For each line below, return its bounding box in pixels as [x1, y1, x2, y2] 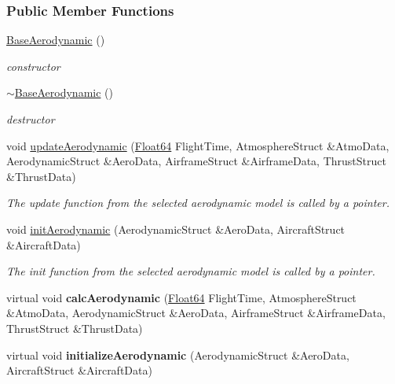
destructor [6, 111, 55, 127]
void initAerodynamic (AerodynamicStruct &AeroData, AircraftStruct [6, 220, 346, 237]
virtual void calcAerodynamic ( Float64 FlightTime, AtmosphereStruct [6, 289, 357, 305]
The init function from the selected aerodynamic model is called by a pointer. [6, 263, 375, 279]
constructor [6, 57, 60, 74]
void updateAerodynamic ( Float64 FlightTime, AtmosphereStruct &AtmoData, [6, 137, 390, 153]
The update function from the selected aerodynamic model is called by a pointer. [6, 194, 390, 211]
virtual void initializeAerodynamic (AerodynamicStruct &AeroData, [6, 346, 349, 363]
